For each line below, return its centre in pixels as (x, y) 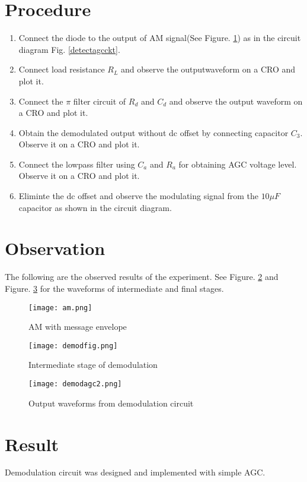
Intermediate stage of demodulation (93, 365)
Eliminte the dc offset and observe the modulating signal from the (138, 196)
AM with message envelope (78, 327)
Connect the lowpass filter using (77, 164)
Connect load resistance (62, 69)
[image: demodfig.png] (73, 346)
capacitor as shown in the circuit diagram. (95, 207)
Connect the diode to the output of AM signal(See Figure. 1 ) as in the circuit (160, 38)
